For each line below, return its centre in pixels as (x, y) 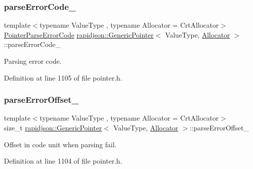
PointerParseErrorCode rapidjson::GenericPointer (79, 34)
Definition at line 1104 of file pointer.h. (63, 161)
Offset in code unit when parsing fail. (60, 144)
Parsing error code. (33, 61)
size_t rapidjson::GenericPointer (53, 127)
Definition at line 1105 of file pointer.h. (63, 77)
